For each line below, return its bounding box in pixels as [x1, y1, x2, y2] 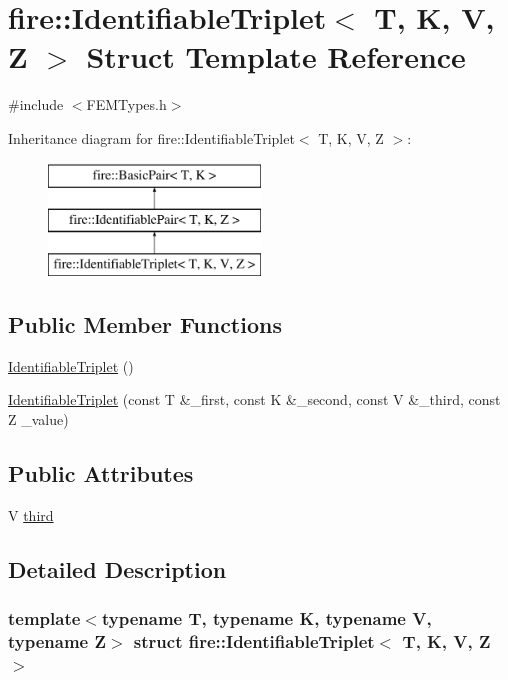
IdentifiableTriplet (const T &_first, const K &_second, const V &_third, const [8, 389, 501, 410]
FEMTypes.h [86, 94, 167, 115]
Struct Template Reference [86, 36, 466, 77]
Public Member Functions [8, 308, 282, 339]
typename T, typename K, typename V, [101, 605, 432, 630]
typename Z [8, 628, 106, 653]
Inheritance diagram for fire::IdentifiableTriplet [8, 127, 295, 148]
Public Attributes [8, 457, 194, 488]
